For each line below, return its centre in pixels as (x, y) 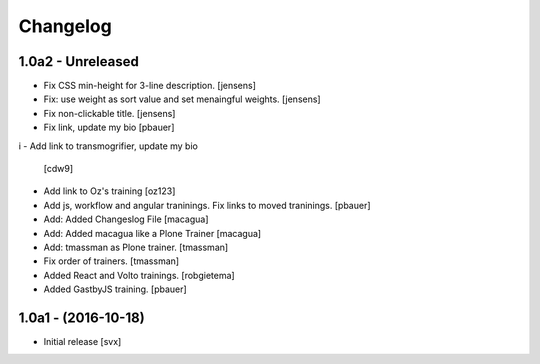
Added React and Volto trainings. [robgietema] (139, 275)
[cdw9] (58, 169)
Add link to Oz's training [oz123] (109, 191)
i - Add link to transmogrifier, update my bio (108, 146)
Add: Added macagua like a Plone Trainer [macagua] (152, 233)
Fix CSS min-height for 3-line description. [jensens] (150, 86)
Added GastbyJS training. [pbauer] (115, 289)
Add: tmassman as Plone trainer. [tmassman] (136, 247)
